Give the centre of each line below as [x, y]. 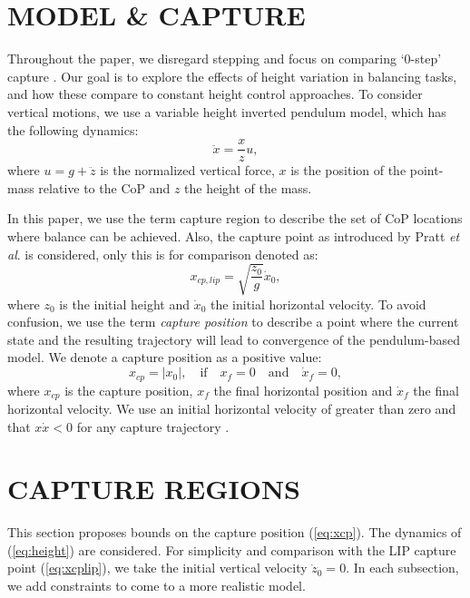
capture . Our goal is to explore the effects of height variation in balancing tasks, [232, 76]
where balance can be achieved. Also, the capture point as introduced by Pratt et [234, 235]
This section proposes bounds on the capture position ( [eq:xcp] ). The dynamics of [235, 532]
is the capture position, [129, 390]
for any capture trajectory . [153, 426]
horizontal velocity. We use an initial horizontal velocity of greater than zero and [232, 408]
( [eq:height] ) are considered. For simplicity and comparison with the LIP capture [232, 549]
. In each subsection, [402, 568]
